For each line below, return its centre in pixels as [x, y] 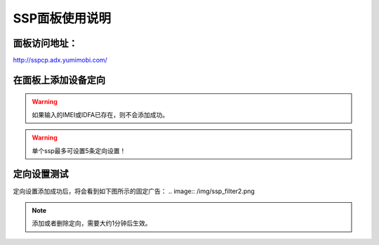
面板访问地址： [45, 43]
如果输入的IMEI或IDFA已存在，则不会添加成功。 [100, 114]
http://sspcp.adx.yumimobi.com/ [60, 60]
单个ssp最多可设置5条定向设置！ [79, 150]
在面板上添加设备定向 [59, 80]
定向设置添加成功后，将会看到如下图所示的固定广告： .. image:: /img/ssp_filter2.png [134, 191]
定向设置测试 [41, 174]
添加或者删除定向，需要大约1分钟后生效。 [92, 223]
